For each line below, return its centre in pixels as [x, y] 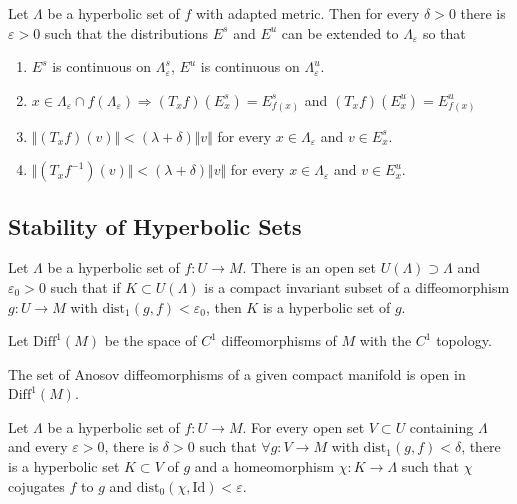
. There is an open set [309, 267]
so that [444, 32]
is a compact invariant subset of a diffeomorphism [357, 286]
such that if [85, 286]
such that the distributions [126, 32]
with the [385, 340]
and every [38, 446]
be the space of [150, 340]
